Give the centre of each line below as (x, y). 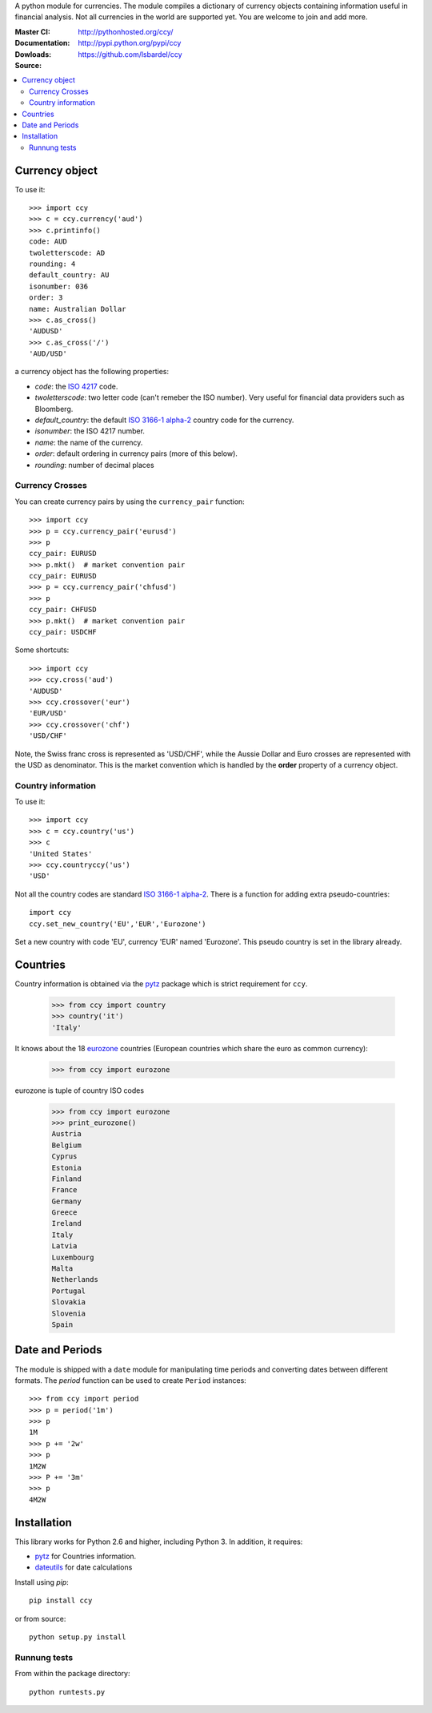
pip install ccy (61, 1601)
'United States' (61, 854)
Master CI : (33, 31)
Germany (66, 1201)
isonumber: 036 (59, 286)
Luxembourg (73, 1257)
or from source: (40, 1618)
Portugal (69, 1291)
